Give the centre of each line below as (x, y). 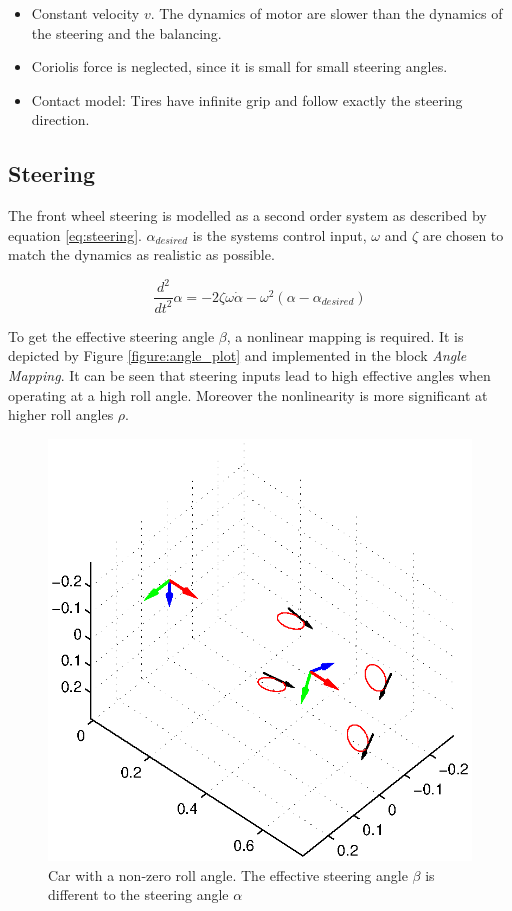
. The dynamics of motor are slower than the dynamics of (326, 13)
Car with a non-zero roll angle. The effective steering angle (228, 874)
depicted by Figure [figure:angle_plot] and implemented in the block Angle (237, 355)
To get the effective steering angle (111, 335)
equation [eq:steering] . (75, 234)
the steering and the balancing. (126, 32)
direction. (60, 119)
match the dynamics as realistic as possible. (141, 254)
